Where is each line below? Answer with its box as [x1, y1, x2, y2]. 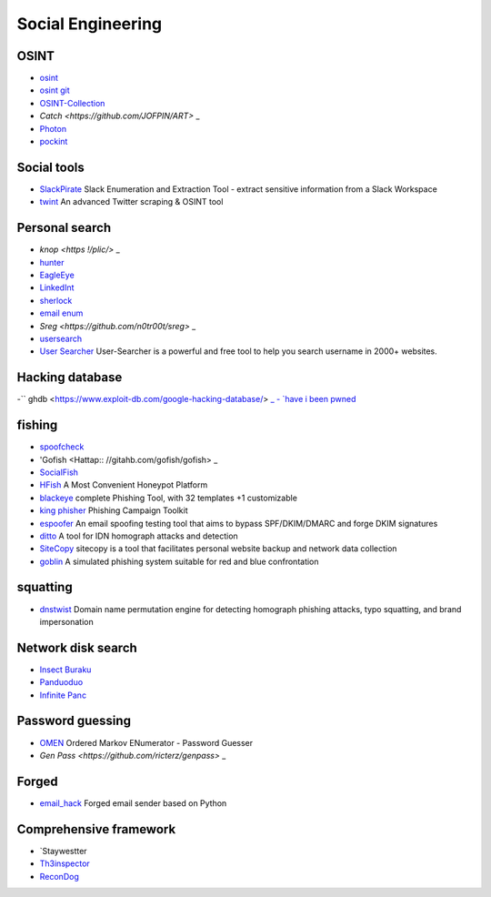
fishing [16, 418, 58, 433]
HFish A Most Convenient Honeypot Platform [39, 479, 208, 490]
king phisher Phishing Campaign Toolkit [39, 505, 188, 516]
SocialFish [39, 467, 79, 478]
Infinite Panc [39, 690, 86, 700]
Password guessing [16, 713, 132, 729]
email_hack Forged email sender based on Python [39, 797, 227, 809]
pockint [39, 136, 68, 147]
